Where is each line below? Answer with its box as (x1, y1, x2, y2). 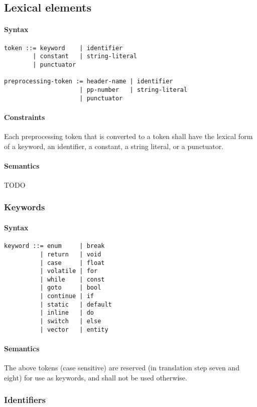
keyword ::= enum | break (4, 242, 105, 250)
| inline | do (40, 309, 94, 317)
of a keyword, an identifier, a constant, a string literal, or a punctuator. (4, 141, 224, 151)
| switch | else (40, 318, 101, 325)
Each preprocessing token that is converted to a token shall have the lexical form (4, 130, 253, 141)
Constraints (4, 111, 45, 122)
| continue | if (40, 293, 94, 300)
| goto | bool (40, 284, 101, 292)
